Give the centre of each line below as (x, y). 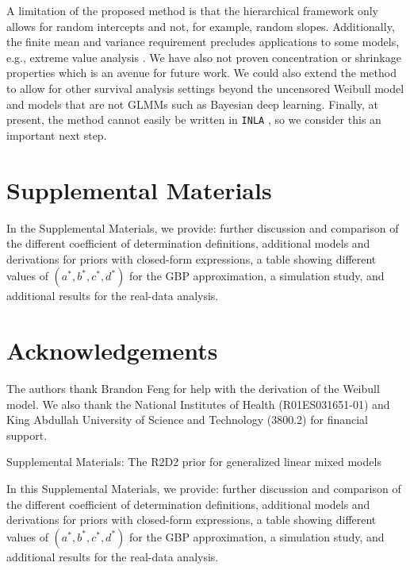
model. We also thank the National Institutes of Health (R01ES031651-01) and (198, 404)
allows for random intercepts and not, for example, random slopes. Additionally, (201, 26)
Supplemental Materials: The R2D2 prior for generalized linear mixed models (194, 462)
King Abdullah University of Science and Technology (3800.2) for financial (187, 420)
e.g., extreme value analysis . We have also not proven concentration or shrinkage (204, 57)
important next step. (57, 135)
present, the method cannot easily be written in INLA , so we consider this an (194, 119)
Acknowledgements (112, 350)
